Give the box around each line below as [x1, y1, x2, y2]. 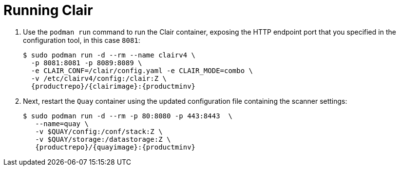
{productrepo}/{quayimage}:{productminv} [35, 143, 196, 151]
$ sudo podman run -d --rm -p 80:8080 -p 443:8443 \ [23, 112, 232, 120]
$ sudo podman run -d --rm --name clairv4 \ [23, 51, 196, 59]
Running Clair [3, 2, 93, 19]
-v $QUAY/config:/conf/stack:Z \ [35, 127, 163, 135]
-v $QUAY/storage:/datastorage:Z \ [35, 135, 171, 143]
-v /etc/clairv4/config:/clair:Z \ [31, 74, 167, 82]
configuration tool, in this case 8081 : [23, 36, 140, 44]
